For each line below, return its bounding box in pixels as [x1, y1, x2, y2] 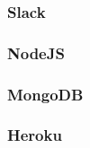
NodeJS [7, 41, 65, 64]
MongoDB [7, 83, 84, 105]
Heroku [7, 124, 62, 146]
